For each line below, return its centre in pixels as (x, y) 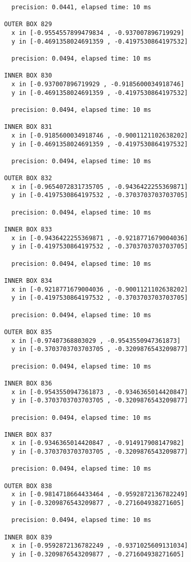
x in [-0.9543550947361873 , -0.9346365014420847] (100, 392)
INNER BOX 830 (28, 76)
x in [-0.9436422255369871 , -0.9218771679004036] (100, 238)
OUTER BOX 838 (28, 486)
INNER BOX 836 (28, 383)
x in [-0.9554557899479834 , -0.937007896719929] (98, 33)
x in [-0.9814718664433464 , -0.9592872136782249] (100, 495)
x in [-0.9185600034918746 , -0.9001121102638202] (100, 135)
